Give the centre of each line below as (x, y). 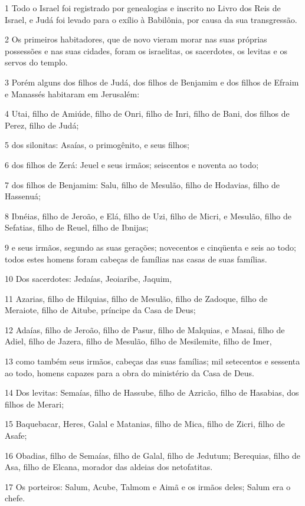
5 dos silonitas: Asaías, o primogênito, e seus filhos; (97, 145)
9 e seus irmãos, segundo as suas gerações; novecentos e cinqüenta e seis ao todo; (150, 247)
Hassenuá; (23, 196)
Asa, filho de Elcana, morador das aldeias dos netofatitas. (109, 467)
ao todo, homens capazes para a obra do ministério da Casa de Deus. (129, 372)
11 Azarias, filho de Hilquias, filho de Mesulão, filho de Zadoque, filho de (136, 298)
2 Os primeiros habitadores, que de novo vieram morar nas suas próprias (136, 39)
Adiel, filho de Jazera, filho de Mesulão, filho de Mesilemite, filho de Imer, (138, 341)
